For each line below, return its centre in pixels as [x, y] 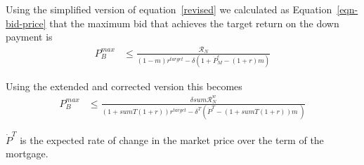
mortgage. [27, 153]
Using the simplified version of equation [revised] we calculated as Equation [169, 9]
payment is [29, 37]
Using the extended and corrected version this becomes [124, 86]
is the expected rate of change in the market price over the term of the [172, 139]
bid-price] [26, 23]
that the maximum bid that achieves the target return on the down [194, 23]
